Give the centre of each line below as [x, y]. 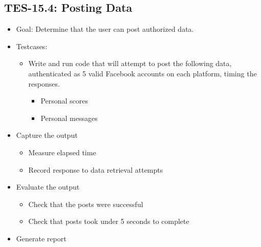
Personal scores [64, 101]
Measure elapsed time [62, 152]
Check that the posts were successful [86, 204]
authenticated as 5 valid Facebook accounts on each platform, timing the [143, 73]
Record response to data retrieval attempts [96, 169]
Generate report [41, 238]
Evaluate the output [48, 187]
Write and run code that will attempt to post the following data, [130, 63]
